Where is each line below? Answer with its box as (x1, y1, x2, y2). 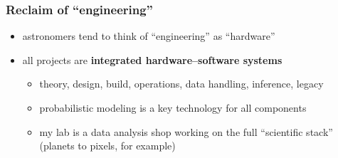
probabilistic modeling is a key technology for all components (39, 100, 307, 115)
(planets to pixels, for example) (39, 138, 176, 153)
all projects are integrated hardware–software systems (22, 52, 282, 67)
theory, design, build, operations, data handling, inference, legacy (39, 76, 324, 91)
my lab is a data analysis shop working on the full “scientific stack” (39, 124, 333, 139)
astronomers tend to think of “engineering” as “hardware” (22, 28, 275, 43)
